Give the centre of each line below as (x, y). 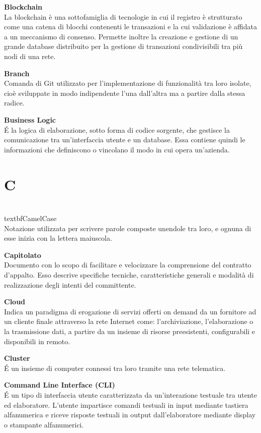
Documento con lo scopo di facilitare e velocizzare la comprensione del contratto (128, 265)
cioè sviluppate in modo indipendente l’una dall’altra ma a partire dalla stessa (125, 93)
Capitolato (23, 255)
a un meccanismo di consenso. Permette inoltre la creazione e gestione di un (121, 36)
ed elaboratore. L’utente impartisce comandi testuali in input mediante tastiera (126, 404)
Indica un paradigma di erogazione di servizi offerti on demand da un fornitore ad (130, 311)
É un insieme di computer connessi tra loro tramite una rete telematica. (115, 368)
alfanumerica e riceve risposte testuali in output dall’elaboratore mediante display (130, 415)
